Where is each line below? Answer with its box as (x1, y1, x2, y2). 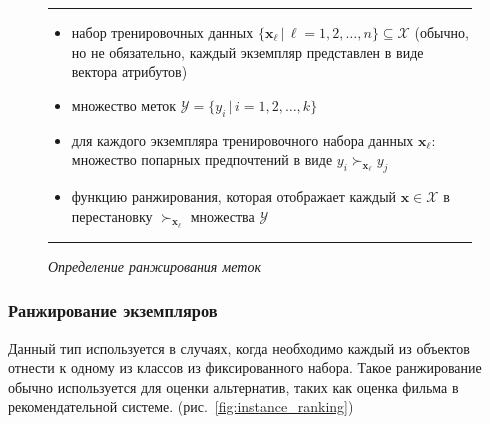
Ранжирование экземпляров (8, 298, 218, 323)
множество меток (71, 94, 177, 115)
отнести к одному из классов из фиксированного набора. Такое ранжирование (8, 357, 482, 378)
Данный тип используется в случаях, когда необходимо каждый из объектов (8, 337, 470, 358)
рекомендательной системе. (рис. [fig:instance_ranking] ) (8, 396, 354, 417)
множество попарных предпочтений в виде (71, 149, 333, 170)
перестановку (71, 205, 153, 226)
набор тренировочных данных (71, 22, 254, 42)
